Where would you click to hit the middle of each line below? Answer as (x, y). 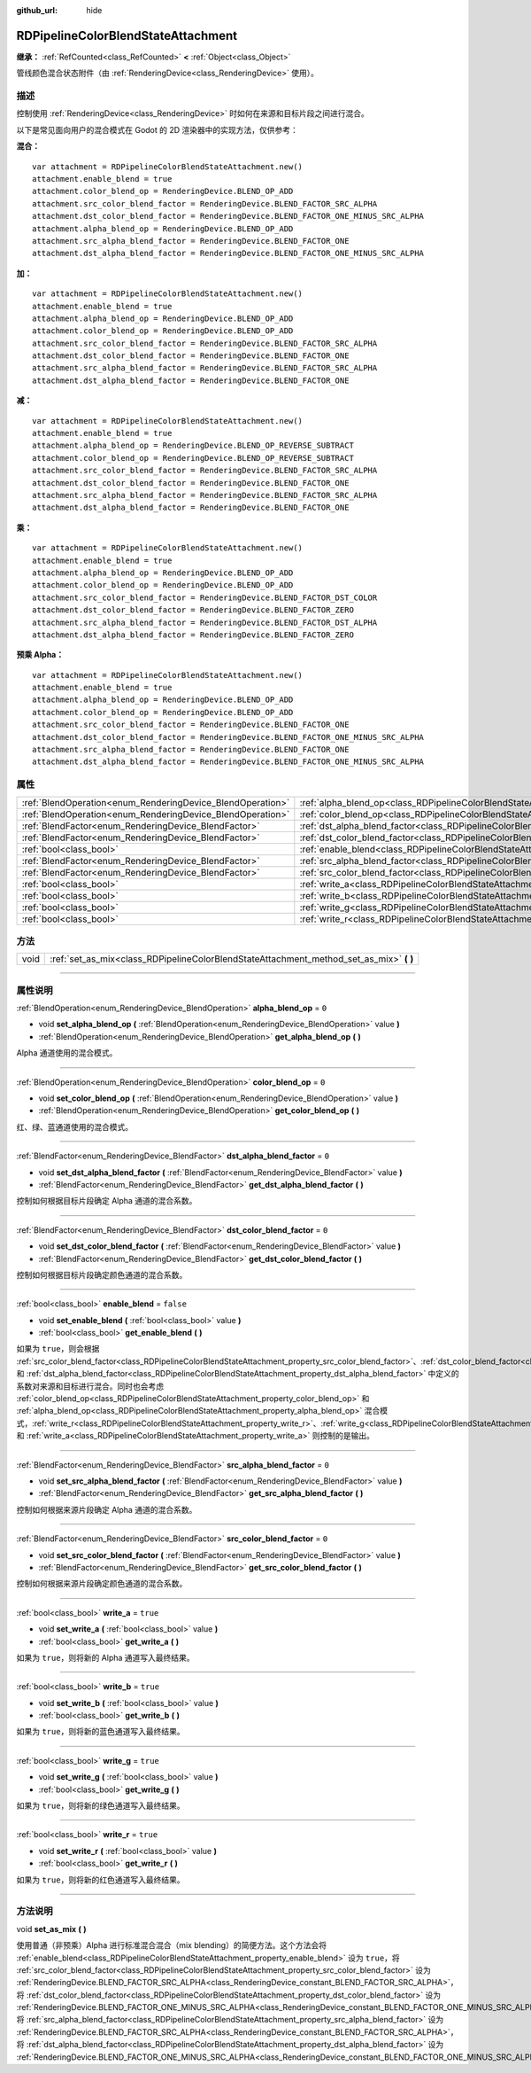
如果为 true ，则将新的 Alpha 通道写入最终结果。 (105, 1657)
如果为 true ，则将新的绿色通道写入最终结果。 (100, 1806)
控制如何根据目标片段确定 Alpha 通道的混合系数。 (107, 1201)
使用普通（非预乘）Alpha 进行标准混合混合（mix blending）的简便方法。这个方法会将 (172, 1945)
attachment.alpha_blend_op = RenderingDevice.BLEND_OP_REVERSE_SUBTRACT (193, 446)
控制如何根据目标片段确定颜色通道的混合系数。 (102, 1274)
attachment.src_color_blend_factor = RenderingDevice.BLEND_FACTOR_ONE (191, 725)
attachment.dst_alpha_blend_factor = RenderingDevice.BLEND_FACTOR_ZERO (193, 635)
